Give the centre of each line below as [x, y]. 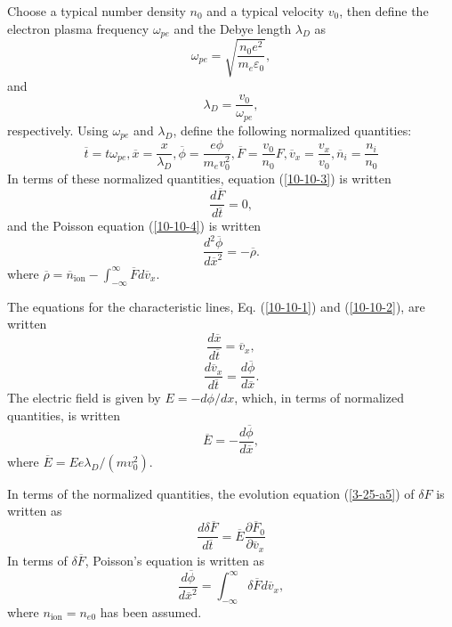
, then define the [384, 11]
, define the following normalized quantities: [292, 130]
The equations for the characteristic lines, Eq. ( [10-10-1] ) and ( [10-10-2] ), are [216, 306]
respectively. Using [58, 130]
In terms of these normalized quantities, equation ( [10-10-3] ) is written [199, 179]
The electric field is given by [84, 398]
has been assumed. [151, 611]
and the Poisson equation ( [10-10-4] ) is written [134, 226]
